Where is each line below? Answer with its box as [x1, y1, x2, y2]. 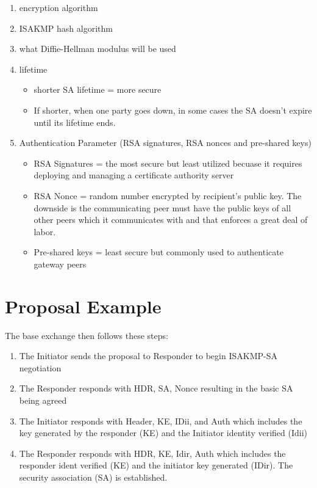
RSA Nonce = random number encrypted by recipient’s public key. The [34, 189, 302, 202]
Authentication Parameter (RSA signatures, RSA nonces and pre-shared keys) [19, 136, 312, 149]
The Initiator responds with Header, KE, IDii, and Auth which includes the [19, 414, 302, 427]
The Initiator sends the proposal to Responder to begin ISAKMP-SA [19, 349, 277, 362]
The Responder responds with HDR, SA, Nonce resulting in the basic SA [19, 382, 293, 395]
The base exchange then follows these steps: [5, 329, 168, 341]
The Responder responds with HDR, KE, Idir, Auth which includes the [19, 446, 286, 459]
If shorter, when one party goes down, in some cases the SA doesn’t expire [34, 103, 312, 116]
